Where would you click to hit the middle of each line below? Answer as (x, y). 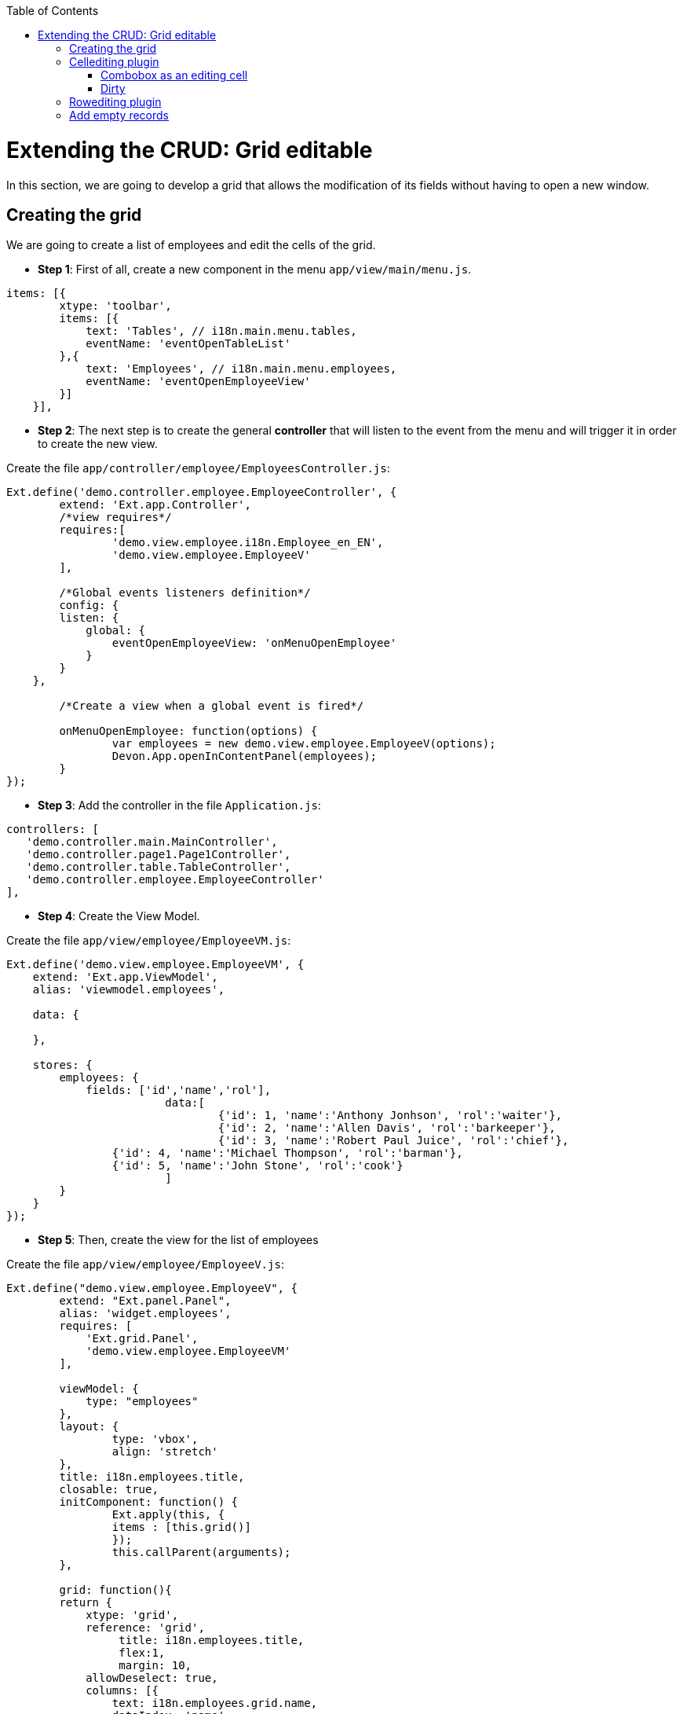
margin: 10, (155, 1666)
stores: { (62, 1065)
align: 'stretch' (165, 1452)
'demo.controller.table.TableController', (159, 867)
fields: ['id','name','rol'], (179, 1090)
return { (86, 1603)
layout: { (89, 1427)
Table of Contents (53, 11)
